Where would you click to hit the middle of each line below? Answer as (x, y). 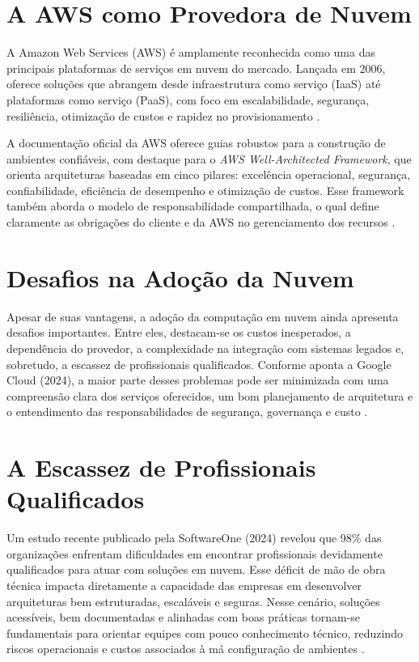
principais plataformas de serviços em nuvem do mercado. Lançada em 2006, (196, 68)
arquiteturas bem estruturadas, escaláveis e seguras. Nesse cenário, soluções (193, 601)
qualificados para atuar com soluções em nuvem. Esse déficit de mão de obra (196, 569)
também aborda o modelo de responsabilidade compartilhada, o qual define (193, 206)
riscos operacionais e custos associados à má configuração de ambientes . (186, 649)
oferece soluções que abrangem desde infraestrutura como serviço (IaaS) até (194, 84)
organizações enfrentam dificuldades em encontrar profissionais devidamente (195, 553)
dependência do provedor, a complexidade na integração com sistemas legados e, (205, 348)
